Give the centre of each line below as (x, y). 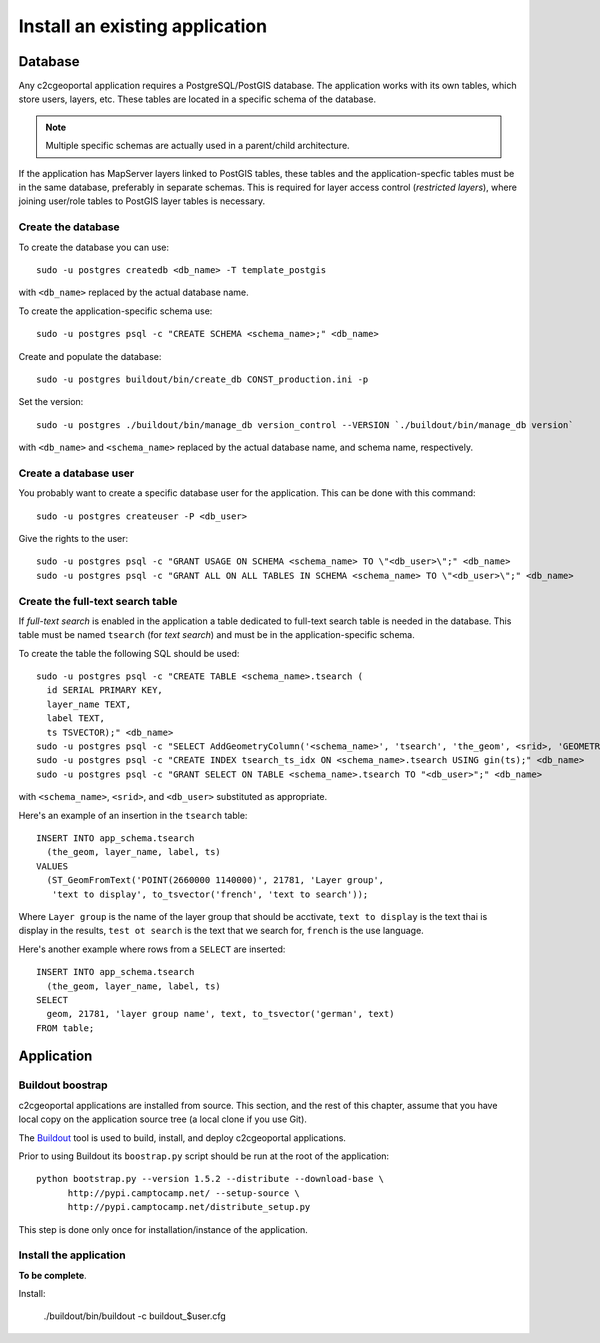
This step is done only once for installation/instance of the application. (163, 1229)
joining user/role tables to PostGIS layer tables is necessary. (142, 201)
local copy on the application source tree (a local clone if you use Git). (162, 1119)
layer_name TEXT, (89, 704)
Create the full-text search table (98, 601)
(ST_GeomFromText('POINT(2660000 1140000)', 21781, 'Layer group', (215, 880)
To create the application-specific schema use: (115, 311)
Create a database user (76, 473)
